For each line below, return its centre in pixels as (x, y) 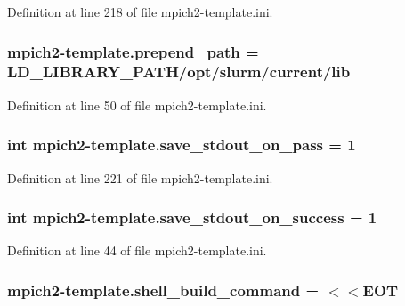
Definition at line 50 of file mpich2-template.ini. (137, 105)
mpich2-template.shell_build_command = (163, 290)
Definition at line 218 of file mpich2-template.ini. (140, 12)
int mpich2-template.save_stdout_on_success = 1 (192, 217)
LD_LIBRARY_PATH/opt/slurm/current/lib (179, 72)
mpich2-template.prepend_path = (133, 51)
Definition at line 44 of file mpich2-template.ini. (137, 250)
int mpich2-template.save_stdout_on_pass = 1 (182, 145)
